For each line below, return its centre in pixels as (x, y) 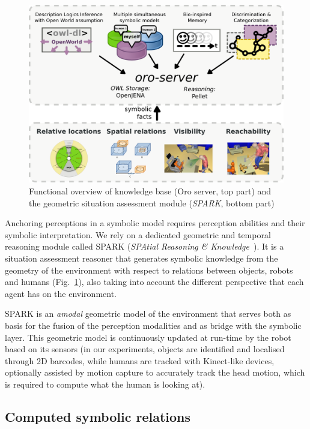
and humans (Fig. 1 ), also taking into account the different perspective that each (154, 282)
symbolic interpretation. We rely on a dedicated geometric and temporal (138, 234)
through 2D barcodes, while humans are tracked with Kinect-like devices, (140, 360)
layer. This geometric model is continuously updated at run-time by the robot (148, 337)
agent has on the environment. (61, 293)
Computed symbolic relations (98, 416)
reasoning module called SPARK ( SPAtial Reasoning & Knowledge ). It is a (144, 246)
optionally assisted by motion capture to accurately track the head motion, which (155, 372)
